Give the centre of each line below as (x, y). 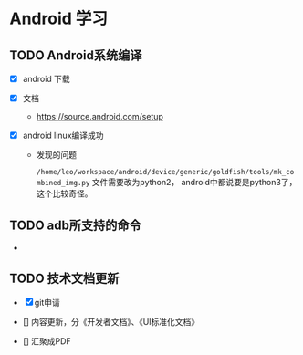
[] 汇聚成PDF (47, 341)
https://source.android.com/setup (100, 117)
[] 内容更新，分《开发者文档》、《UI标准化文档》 (111, 321)
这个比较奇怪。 (64, 193)
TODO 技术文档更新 (64, 279)
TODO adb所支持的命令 (75, 225)
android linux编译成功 (63, 136)
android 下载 (46, 79)
